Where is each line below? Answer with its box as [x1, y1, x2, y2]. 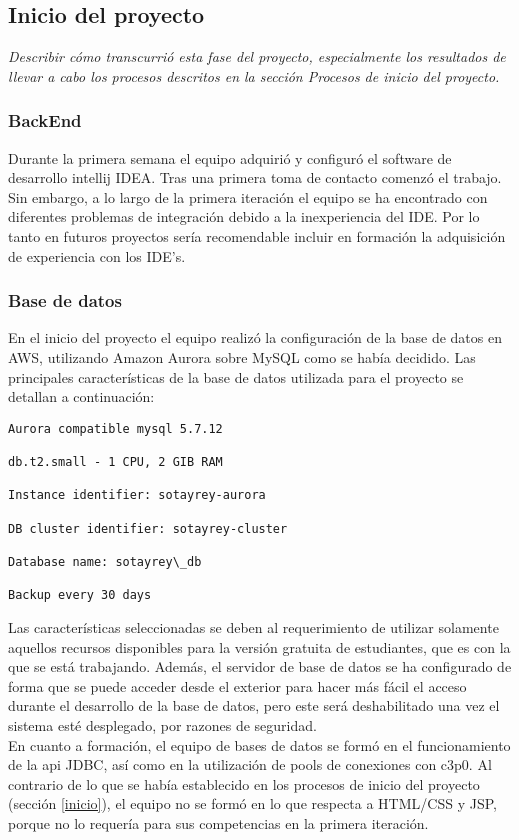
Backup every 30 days [8, 588, 152, 603]
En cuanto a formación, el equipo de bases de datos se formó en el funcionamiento [8, 734, 511, 755]
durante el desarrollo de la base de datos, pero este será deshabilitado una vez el [8, 695, 500, 716]
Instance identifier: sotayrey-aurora [8, 488, 266, 503]
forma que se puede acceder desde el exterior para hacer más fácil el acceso [8, 675, 467, 696]
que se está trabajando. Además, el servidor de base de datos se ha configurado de [8, 656, 512, 677]
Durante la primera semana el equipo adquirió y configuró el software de [8, 147, 452, 168]
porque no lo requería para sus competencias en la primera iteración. [8, 812, 429, 833]
